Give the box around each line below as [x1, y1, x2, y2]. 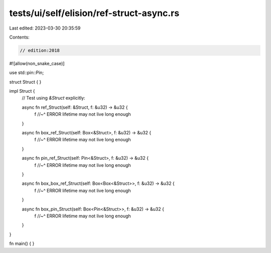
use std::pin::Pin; [9, 70, 44, 76]
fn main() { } [9, 240, 35, 246]
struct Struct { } [9, 79, 42, 85]
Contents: [9, 34, 30, 40]
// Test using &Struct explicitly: [22, 95, 85, 101]
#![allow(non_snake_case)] [9, 60, 65, 66]
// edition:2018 [20, 48, 60, 53]
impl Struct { [9, 88, 35, 94]
